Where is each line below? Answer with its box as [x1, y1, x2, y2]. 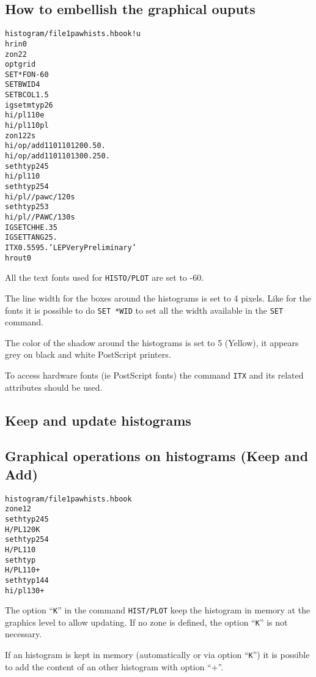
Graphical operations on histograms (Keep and [5, 446, 309, 465]
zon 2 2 [5, 50, 27, 59]
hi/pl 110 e [5, 111, 45, 120]
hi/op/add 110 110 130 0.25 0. [5, 152, 110, 161]
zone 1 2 [5, 505, 31, 514]
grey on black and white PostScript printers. [5, 348, 171, 361]
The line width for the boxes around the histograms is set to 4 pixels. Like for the [5, 291, 311, 304]
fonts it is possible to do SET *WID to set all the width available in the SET [5, 303, 284, 316]
